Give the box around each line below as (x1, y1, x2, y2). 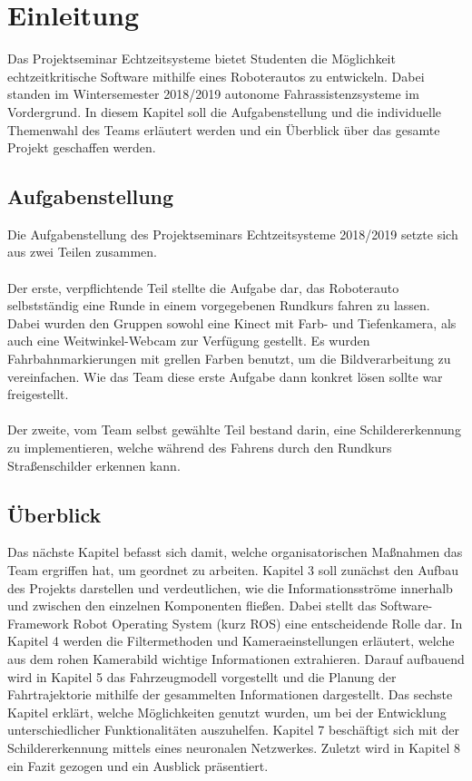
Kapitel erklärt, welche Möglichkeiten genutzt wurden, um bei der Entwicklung (7, 702, 447, 721)
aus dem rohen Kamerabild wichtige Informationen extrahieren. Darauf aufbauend (7, 649, 465, 668)
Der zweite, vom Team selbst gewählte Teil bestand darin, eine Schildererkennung (7, 420, 461, 439)
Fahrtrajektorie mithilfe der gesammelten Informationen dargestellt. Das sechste (7, 685, 453, 704)
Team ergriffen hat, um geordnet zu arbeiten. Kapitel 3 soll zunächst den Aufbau (7, 561, 458, 579)
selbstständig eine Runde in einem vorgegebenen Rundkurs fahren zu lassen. (7, 296, 430, 315)
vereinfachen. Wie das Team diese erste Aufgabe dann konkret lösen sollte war (7, 366, 443, 386)
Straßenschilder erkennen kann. (7, 455, 181, 474)
